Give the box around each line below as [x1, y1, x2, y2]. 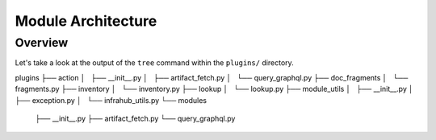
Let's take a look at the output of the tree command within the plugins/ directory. [15, 58, 294, 68]
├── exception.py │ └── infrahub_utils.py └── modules [15, 95, 208, 105]
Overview [15, 35, 69, 50]
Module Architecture [15, 12, 157, 30]
